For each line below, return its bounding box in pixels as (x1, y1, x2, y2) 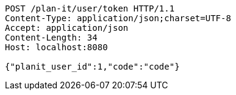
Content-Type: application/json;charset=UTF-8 (5, 13, 231, 23)
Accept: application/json (5, 23, 129, 33)
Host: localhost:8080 (5, 42, 108, 52)
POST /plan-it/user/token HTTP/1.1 (5, 4, 175, 13)
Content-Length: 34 (5, 33, 98, 42)
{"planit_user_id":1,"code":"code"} (5, 62, 180, 71)
